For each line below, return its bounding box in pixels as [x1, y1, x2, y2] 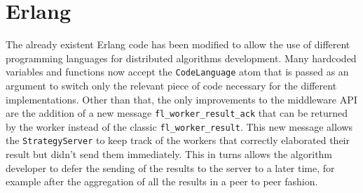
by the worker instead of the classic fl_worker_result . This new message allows [6, 119, 353, 134]
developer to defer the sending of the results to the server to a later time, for [6, 160, 335, 175]
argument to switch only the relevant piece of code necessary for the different [6, 78, 337, 92]
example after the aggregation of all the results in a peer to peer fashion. [6, 174, 318, 189]
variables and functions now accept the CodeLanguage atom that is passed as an [6, 64, 349, 79]
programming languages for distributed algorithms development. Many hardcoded [6, 50, 357, 65]
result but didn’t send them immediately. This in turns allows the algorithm [6, 147, 333, 162]
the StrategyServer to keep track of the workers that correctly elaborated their [6, 133, 350, 148]
